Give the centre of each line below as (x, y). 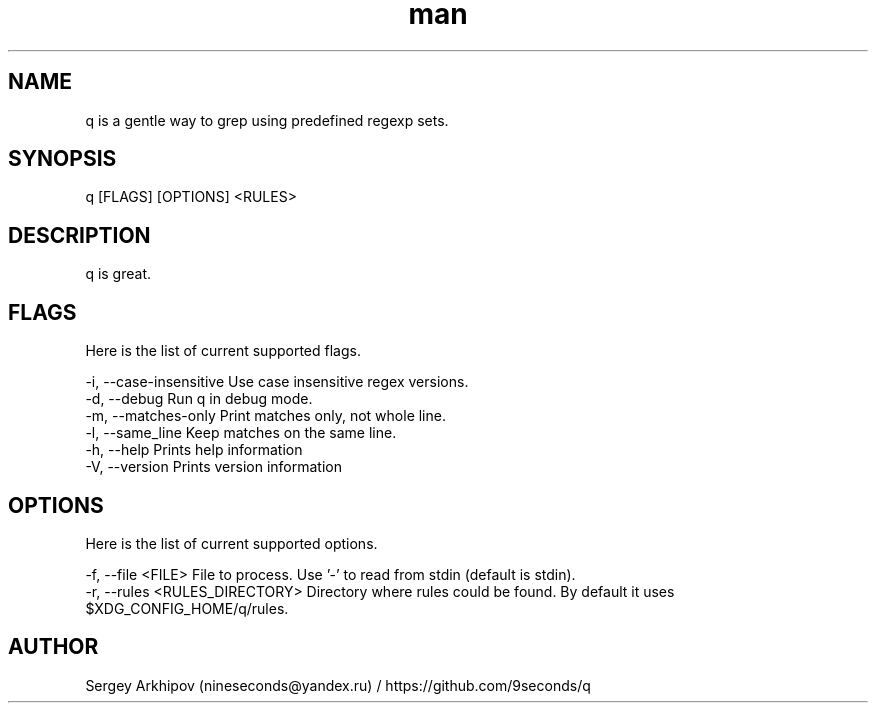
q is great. (118, 274)
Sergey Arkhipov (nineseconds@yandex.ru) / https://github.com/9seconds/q (338, 685)
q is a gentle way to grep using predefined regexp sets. (267, 120)
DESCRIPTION (79, 235)
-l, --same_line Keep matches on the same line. (241, 433)
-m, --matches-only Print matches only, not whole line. (265, 416)
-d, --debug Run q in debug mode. (199, 399)
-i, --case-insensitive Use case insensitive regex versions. (277, 382)
